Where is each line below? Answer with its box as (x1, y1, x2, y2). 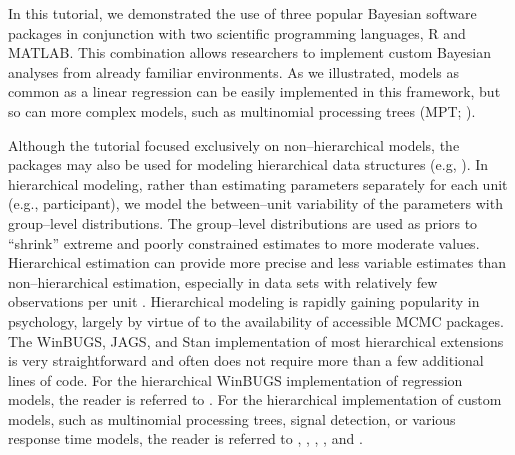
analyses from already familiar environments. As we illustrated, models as (8, 61, 460, 82)
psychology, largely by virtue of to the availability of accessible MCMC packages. (8, 310, 504, 331)
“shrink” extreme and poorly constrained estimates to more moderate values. (8, 232, 480, 253)
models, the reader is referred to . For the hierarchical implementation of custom (8, 389, 502, 410)
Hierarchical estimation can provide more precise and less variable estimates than (8, 252, 507, 273)
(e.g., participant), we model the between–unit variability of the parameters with (8, 193, 503, 214)
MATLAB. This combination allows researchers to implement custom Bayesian (8, 42, 491, 63)
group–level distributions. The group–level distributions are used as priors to (8, 212, 478, 233)
